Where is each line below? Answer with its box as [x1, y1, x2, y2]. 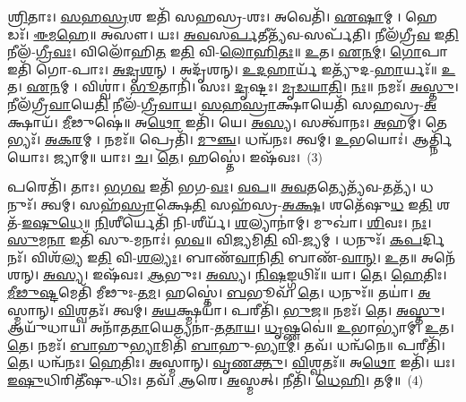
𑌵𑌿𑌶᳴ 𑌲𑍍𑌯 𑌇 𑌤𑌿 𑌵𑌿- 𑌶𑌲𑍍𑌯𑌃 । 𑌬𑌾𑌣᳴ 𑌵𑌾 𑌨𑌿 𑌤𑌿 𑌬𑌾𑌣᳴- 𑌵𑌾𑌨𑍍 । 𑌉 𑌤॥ [30, 247, 418, 266]
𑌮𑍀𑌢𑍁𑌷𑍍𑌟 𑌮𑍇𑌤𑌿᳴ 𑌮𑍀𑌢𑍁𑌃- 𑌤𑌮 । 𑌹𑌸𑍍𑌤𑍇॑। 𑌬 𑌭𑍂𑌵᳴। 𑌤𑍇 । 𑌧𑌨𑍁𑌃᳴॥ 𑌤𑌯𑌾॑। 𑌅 [7, 282, 431, 301]
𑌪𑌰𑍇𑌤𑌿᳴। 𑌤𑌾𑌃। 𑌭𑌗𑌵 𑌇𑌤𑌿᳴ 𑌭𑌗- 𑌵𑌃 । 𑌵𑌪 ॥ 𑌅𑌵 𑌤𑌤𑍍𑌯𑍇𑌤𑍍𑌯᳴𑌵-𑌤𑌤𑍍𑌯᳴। [7, 177, 417, 196]
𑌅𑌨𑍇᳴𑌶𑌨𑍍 [420, 247, 456, 266]
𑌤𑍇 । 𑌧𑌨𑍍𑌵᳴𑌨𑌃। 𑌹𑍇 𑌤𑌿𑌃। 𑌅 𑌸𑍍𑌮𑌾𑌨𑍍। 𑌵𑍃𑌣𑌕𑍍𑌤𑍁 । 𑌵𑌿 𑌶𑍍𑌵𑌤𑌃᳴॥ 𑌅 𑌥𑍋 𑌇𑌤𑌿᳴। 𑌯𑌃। [7, 353, 455, 372]
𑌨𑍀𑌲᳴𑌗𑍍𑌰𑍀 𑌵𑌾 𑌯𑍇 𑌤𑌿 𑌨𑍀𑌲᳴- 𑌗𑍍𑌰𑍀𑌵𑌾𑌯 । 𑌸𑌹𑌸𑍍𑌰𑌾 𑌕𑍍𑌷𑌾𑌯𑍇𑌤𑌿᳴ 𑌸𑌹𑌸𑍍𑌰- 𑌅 [7, 94, 437, 113]
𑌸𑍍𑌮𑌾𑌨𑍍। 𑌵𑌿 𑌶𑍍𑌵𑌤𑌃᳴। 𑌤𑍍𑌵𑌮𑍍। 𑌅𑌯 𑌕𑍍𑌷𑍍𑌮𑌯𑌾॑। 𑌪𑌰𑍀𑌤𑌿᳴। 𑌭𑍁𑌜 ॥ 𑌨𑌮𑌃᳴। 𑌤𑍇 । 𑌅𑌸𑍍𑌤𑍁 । [7, 300, 445, 319]
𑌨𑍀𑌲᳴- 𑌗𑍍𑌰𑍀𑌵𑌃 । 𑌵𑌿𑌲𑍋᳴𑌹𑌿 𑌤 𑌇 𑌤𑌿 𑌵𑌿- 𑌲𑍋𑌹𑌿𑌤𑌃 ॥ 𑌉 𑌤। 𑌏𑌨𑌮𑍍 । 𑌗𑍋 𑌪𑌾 [7, 42, 449, 61]
